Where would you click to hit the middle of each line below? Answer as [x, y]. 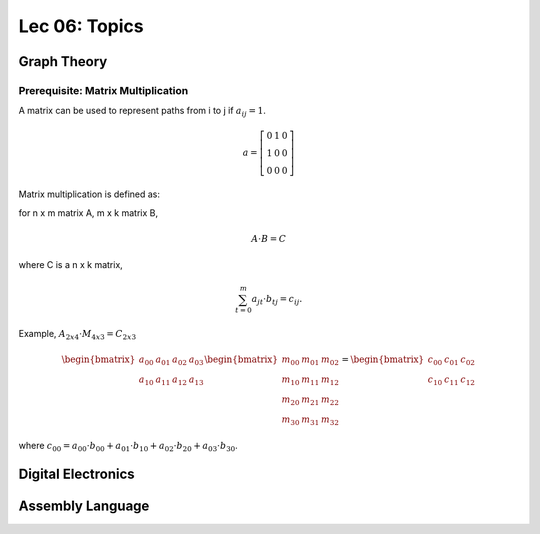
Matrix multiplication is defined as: [89, 194]
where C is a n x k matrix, [71, 265]
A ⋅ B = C [269, 238]
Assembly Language [84, 505]
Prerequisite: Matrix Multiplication [103, 90]
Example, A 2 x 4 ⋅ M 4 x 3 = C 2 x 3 [77, 335]
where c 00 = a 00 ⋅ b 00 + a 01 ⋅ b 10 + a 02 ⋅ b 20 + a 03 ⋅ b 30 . [128, 447]
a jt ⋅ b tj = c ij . [277, 300]
